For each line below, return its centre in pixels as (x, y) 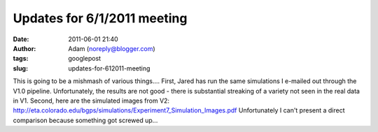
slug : (20, 68)
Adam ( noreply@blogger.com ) (112, 48)
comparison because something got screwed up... (85, 120)
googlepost (85, 59)
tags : (21, 59)
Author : (24, 48)
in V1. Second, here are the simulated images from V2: (91, 101)
